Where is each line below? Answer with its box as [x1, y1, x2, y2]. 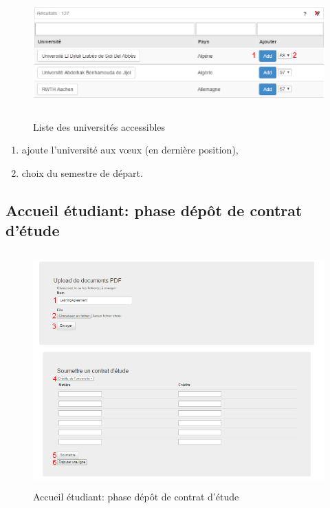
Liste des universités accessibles [33, 119, 166, 134]
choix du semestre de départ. [21, 165, 143, 180]
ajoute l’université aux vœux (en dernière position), [21, 142, 239, 157]
